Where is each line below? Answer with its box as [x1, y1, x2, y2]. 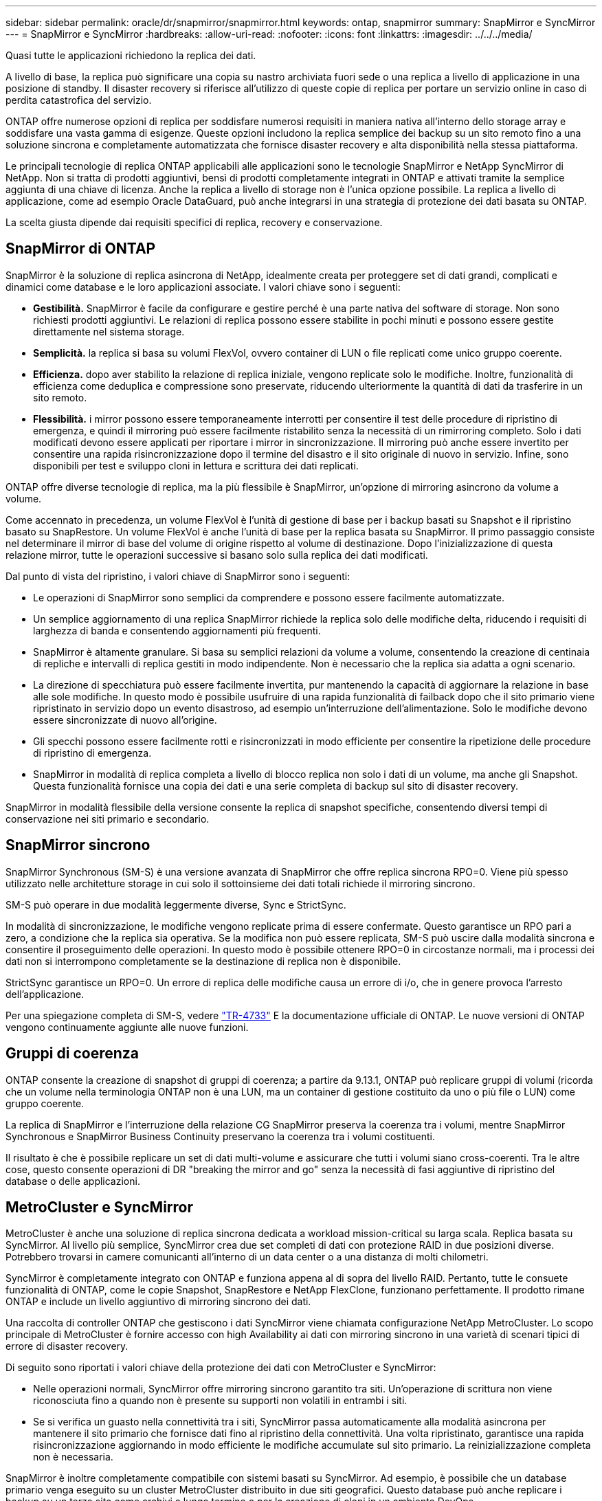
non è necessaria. [33, 1451, 113, 1463]
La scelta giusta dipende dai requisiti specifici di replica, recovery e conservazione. [5, 216, 383, 228]
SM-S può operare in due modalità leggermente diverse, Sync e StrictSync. [5, 898, 346, 911]
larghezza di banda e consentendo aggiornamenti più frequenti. [33, 624, 321, 636]
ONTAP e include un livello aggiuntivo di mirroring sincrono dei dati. [5, 1296, 311, 1308]
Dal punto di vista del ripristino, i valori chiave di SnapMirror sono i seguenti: [5, 570, 350, 582]
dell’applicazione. [5, 988, 85, 1000]
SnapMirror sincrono [5, 836, 150, 854]
